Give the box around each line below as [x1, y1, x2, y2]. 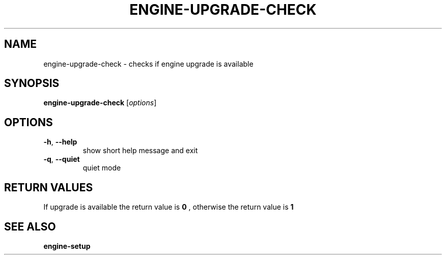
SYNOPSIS [4, 77, 60, 90]
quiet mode [82, 163, 121, 172]
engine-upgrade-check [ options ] [43, 98, 157, 107]
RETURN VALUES [4, 181, 93, 194]
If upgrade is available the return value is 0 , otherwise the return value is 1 [43, 203, 294, 212]
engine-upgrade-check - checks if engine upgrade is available [43, 59, 254, 68]
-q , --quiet [43, 155, 80, 164]
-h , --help [43, 137, 77, 147]
